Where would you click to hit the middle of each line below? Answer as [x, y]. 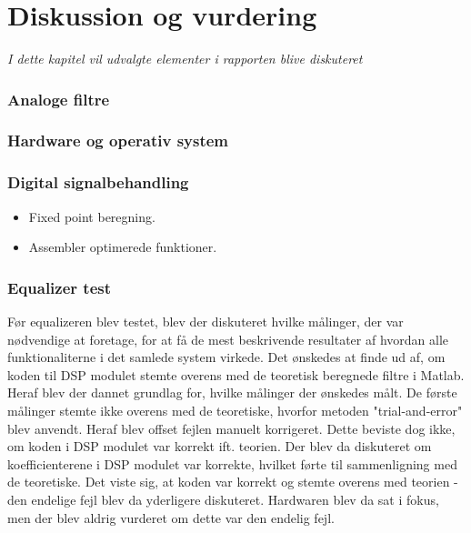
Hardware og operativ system [118, 141]
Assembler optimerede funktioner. [123, 247]
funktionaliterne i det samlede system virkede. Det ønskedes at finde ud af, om [226, 357]
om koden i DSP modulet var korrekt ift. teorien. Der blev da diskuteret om [220, 446]
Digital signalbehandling [98, 182]
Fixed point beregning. [92, 216]
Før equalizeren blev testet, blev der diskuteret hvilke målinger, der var [205, 322]
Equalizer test [60, 287]
